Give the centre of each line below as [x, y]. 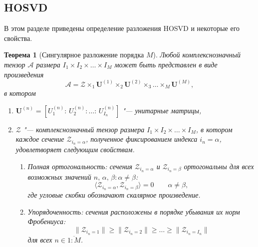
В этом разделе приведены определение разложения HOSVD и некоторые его [122, 28]
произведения [24, 74]
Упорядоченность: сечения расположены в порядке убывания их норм [134, 211]
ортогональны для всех [219, 166]
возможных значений [59, 176]
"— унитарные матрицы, [162, 110]
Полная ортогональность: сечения [80, 166]
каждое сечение [40, 139]
